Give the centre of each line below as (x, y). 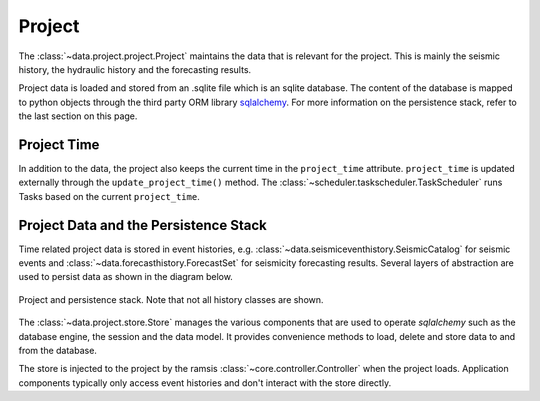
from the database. (57, 351)
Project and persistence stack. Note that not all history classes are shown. (171, 299)
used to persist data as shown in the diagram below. (126, 277)
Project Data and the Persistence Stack (142, 225)
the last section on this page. (78, 116)
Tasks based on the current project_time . (109, 196)
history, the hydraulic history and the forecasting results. (135, 69)
